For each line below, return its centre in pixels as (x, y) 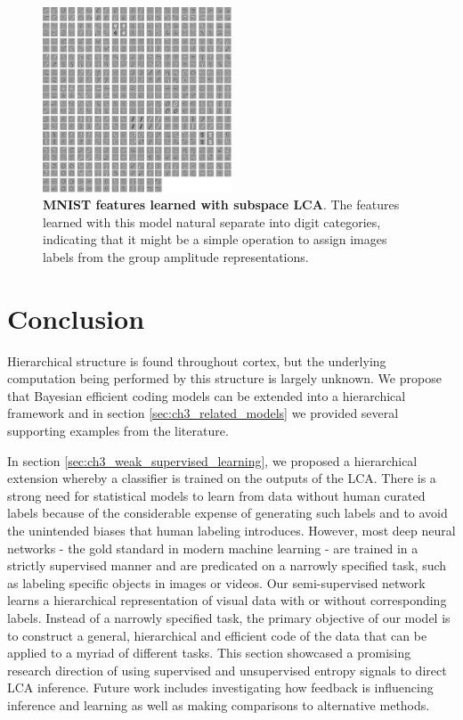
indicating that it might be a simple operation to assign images (215, 239)
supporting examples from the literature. (118, 431)
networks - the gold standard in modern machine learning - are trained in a (213, 548)
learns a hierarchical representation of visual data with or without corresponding (227, 600)
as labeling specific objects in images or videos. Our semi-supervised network (216, 582)
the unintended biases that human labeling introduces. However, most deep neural (231, 530)
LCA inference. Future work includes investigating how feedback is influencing (220, 687)
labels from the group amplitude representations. (176, 256)
